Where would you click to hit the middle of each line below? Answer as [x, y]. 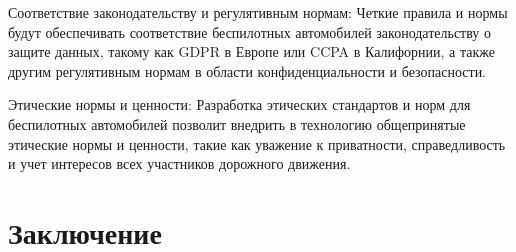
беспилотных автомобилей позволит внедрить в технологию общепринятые [237, 123]
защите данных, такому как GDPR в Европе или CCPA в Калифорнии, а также [252, 51]
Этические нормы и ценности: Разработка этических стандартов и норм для [239, 104]
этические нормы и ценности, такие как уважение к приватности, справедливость [257, 143]
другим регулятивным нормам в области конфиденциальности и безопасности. [247, 70]
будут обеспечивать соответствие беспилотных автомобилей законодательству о [250, 31]
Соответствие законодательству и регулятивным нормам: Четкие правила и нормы [258, 12]
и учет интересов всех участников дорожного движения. [179, 163]
